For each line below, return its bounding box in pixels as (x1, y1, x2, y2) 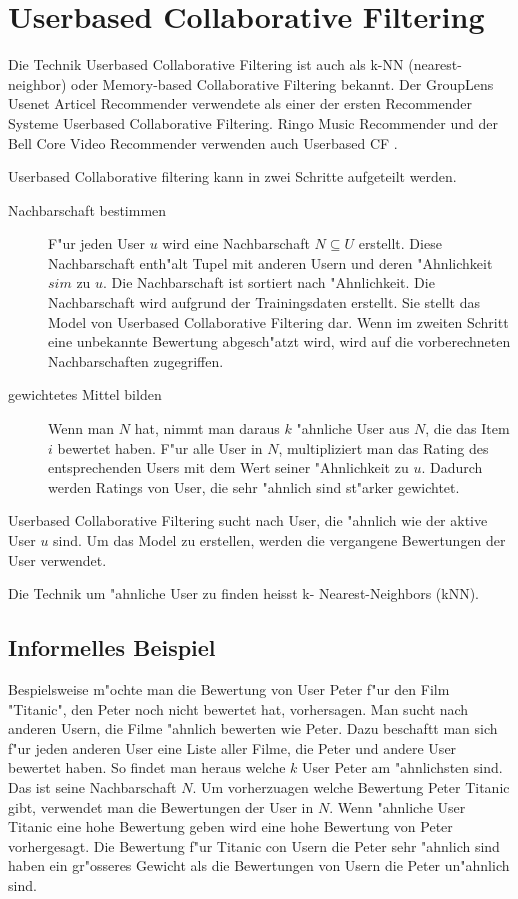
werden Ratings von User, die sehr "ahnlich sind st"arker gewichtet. (48, 476, 460, 497)
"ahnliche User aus (296, 418, 410, 439)
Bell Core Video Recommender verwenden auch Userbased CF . (8, 132, 398, 153)
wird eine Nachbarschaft (162, 233, 310, 254)
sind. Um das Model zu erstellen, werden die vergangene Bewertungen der (53, 530, 506, 550)
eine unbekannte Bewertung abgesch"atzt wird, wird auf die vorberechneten (48, 331, 511, 352)
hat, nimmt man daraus (134, 418, 280, 439)
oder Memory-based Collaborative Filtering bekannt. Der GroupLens (71, 73, 494, 94)
